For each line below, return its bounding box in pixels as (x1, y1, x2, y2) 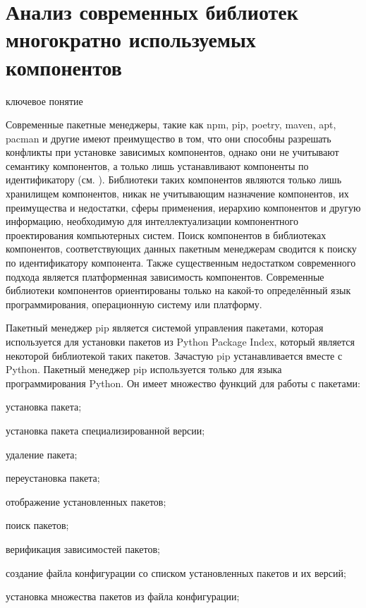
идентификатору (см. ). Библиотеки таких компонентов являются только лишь (6, 172, 342, 187)
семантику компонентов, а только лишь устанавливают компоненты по (6, 158, 309, 173)
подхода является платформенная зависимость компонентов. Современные (6, 269, 324, 284)
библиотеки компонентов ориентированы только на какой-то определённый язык (6, 283, 351, 298)
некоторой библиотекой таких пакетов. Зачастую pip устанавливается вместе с (6, 348, 343, 363)
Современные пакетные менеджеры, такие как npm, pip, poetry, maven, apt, (6, 117, 336, 132)
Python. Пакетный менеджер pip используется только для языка (6, 362, 282, 377)
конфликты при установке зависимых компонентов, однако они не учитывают (6, 145, 339, 159)
